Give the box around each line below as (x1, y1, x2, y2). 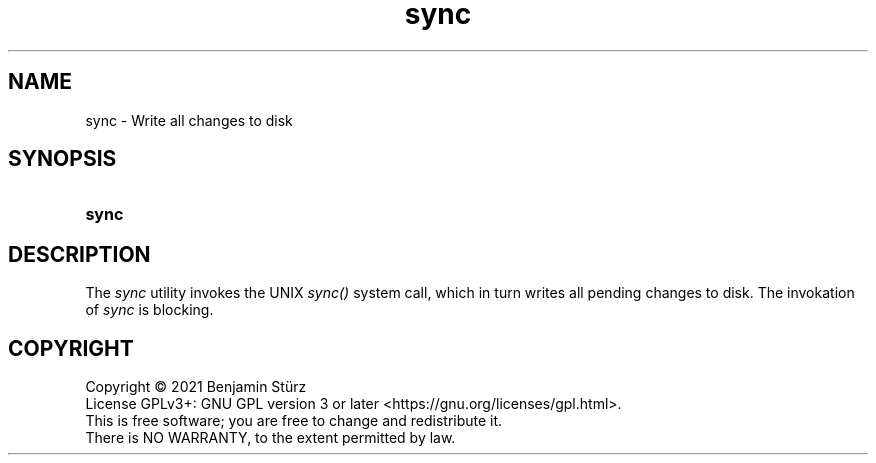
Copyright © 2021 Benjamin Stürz (85, 378, 307, 396)
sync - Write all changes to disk (85, 111, 293, 129)
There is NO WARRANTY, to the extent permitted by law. (85, 429, 456, 447)
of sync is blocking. (85, 301, 214, 319)
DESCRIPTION (8, 241, 151, 267)
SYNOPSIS (8, 146, 117, 172)
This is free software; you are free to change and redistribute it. (85, 412, 503, 430)
